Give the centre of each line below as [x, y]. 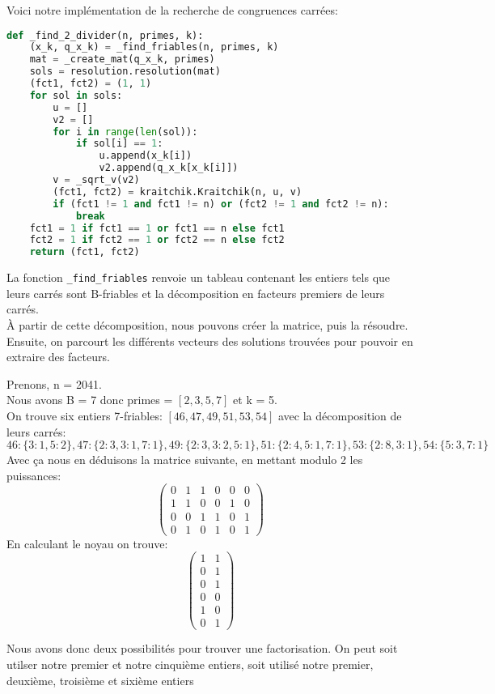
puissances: [34, 475]
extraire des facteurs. [58, 357]
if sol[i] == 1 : [119, 144]
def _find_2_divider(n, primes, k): [105, 35]
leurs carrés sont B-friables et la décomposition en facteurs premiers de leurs [196, 293]
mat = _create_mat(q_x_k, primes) [122, 60]
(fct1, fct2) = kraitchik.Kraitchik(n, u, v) [178, 192]
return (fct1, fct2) [85, 252]
